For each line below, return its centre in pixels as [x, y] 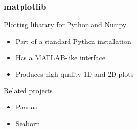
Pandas [26, 107]
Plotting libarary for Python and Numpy [65, 25]
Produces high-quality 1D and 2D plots [74, 74]
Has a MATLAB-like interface [60, 57]
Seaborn [28, 123]
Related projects [28, 90]
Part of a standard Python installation [73, 41]
